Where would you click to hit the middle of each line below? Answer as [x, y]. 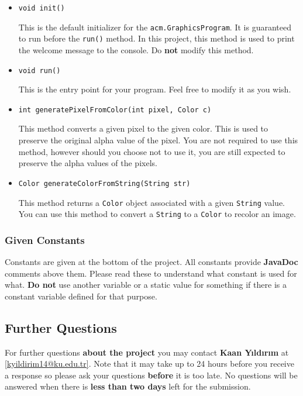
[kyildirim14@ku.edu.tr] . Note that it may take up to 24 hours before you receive [149, 364]
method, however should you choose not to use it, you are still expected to [152, 151]
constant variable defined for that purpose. [81, 296]
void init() [42, 8]
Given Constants [45, 240]
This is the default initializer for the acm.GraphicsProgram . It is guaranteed [155, 27]
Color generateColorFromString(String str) [104, 183]
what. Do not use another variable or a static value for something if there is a [146, 285]
